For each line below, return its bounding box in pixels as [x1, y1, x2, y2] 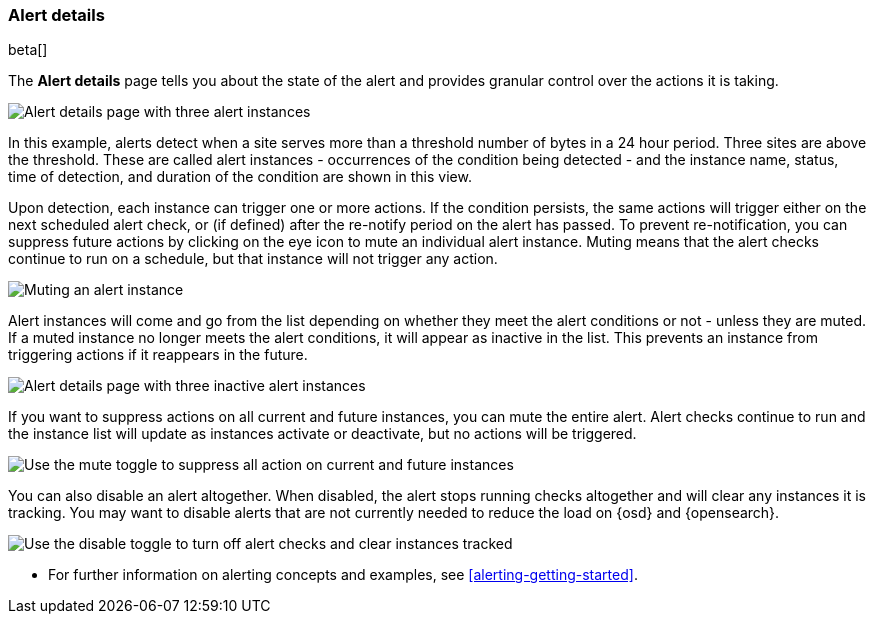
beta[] [8, 41, 48, 59]
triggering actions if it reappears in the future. [8, 346, 308, 364]
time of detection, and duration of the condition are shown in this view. [8, 168, 472, 186]
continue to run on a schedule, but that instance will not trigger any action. [8, 250, 498, 268]
